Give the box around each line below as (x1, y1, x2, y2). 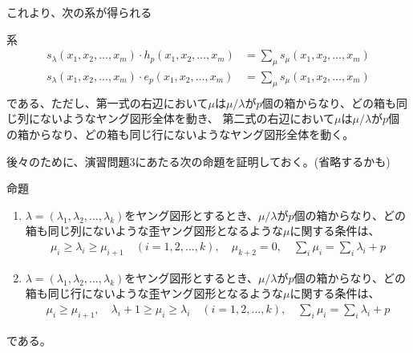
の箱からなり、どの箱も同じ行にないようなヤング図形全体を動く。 (6, 126, 354, 143)
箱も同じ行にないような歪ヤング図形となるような (25, 285, 284, 302)
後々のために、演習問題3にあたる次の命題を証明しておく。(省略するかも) (6, 152, 391, 169)
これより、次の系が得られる (6, 4, 152, 20)
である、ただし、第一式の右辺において (6, 94, 209, 111)
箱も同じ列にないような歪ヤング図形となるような (25, 222, 284, 239)
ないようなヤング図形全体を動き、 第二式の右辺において (39, 110, 334, 127)
